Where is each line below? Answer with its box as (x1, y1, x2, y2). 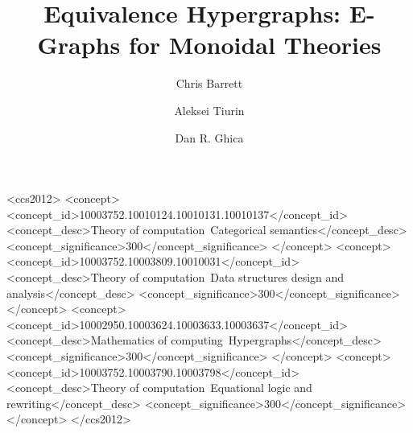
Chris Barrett (176, 75, 243, 92)
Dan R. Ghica (175, 129, 244, 146)
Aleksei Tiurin (174, 101, 245, 118)
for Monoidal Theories (128, 28, 382, 61)
